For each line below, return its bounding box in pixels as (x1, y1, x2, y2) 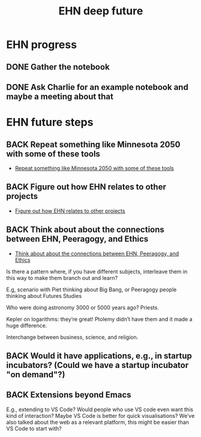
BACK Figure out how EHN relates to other (6, 182, 166, 192)
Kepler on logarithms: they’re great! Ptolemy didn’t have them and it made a (6, 315, 193, 323)
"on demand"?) (6, 369, 65, 379)
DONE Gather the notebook (6, 62, 110, 72)
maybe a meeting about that (6, 91, 114, 101)
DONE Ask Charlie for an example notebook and (6, 82, 189, 92)
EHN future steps (6, 116, 94, 129)
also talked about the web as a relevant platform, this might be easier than (6, 418, 189, 426)
